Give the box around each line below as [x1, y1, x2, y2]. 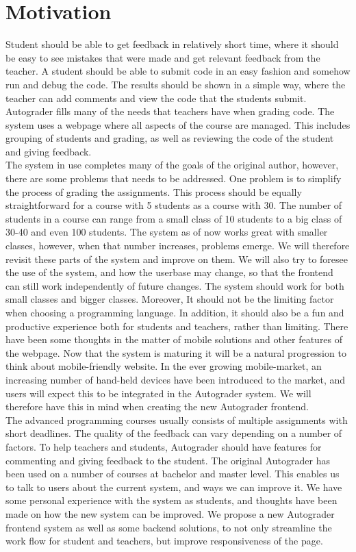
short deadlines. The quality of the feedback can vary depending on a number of [5, 426, 342, 440]
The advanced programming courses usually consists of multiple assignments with [5, 412, 348, 427]
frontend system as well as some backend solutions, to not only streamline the [5, 520, 332, 534]
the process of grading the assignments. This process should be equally [5, 184, 302, 199]
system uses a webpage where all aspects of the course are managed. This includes [5, 117, 351, 131]
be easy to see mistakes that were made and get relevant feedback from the [5, 50, 320, 64]
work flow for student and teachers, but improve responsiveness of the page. [5, 534, 323, 548]
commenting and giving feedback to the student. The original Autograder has [5, 453, 330, 467]
